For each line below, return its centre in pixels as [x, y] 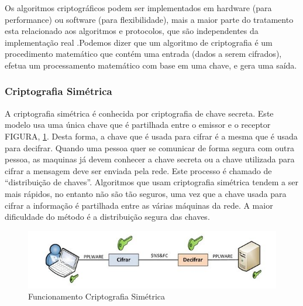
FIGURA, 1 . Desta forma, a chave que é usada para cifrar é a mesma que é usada [151, 136]
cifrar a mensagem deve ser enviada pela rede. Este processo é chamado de [138, 170]
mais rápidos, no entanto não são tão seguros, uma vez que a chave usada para [146, 193]
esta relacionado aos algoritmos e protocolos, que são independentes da [132, 31]
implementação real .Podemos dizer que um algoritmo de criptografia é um [139, 42]
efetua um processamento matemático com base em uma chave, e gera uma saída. [151, 65]
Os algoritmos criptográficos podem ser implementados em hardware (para [138, 8]
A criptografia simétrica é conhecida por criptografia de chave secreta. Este [139, 113]
